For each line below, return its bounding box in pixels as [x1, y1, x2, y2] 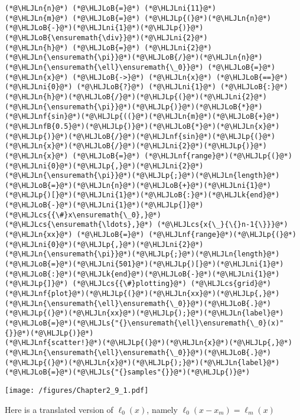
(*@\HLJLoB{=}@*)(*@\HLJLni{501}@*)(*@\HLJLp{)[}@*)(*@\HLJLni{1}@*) [5, 260, 284, 269]
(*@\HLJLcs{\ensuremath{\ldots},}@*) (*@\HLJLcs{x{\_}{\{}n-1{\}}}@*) [5, 220, 288, 229]
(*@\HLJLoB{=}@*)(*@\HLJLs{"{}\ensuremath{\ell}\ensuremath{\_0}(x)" [5, 319, 284, 327]
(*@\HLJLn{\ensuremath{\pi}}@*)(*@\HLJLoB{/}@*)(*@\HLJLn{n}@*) [5, 53, 263, 62]
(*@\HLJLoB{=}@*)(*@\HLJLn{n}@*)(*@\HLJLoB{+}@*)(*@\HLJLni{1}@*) [5, 181, 272, 190]
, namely [146, 403, 178, 415]
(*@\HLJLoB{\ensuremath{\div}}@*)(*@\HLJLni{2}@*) [5, 33, 208, 42]
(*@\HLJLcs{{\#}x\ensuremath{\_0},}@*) [5, 210, 161, 219]
